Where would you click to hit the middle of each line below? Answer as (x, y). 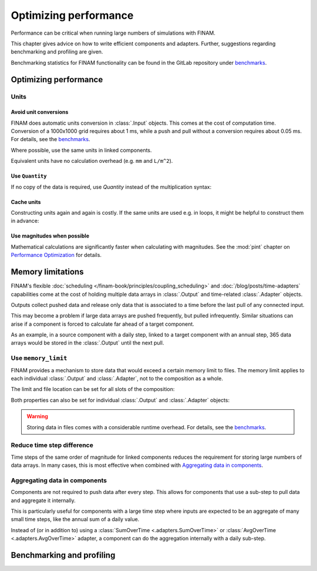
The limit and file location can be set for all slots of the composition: (93, 389)
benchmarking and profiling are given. (57, 52)
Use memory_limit (39, 358)
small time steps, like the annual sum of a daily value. (75, 519)
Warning (37, 416)
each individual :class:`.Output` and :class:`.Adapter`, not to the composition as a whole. (117, 378)
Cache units (26, 202)
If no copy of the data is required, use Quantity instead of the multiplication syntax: (111, 187)
